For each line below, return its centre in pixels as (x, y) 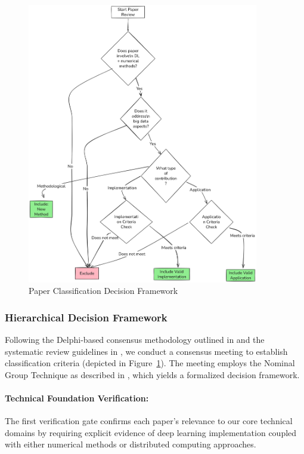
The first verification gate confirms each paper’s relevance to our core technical (149, 421)
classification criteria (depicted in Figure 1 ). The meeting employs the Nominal (150, 363)
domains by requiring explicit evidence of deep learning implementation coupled (151, 432)
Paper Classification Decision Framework (103, 291)
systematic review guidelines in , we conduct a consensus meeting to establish (146, 351)
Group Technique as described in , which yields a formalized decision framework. (152, 374)
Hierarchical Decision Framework (86, 317)
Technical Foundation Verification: (77, 398)
